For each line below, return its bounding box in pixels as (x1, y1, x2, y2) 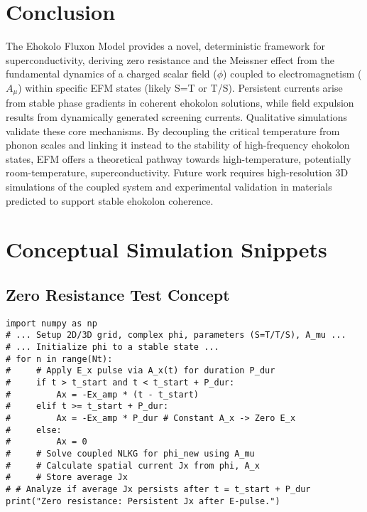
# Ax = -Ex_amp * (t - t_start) (6, 389, 199, 400)
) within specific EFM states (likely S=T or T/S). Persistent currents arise (18, 80, 343, 95)
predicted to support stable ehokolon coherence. (6, 193, 214, 208)
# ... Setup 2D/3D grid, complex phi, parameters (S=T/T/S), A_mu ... (6, 330, 346, 341)
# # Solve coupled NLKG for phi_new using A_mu (6, 448, 255, 459)
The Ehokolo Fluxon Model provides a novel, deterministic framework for (6, 38, 325, 53)
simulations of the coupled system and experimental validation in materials (6, 178, 332, 193)
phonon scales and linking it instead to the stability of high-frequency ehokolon (6, 137, 350, 152)
